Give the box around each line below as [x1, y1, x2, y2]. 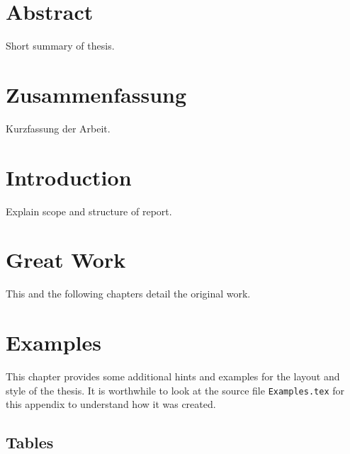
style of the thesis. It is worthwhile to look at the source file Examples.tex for [6, 382, 344, 397]
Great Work [6, 245, 126, 274]
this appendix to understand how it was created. [6, 397, 216, 412]
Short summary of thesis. [6, 38, 115, 53]
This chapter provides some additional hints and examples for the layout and [6, 369, 340, 383]
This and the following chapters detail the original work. [6, 286, 251, 301]
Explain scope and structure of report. [6, 203, 172, 218]
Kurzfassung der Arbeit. [6, 120, 111, 135]
